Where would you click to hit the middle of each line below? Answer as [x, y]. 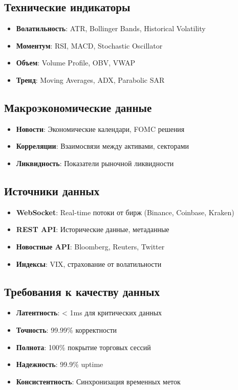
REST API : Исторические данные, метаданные [93, 229]
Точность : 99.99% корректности [67, 329]
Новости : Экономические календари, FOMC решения [100, 129]
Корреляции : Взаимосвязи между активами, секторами [103, 146]
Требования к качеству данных [82, 291]
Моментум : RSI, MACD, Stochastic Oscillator [89, 45]
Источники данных [52, 190]
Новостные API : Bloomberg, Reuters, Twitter [90, 246]
